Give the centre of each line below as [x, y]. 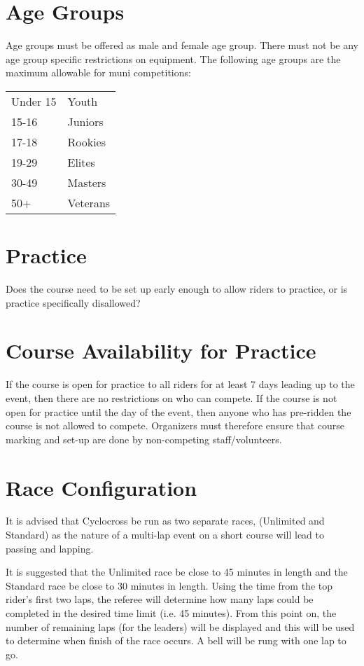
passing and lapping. [50, 548]
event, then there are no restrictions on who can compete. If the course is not [171, 397]
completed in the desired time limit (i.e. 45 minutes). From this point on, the [171, 613]
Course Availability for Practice [161, 351]
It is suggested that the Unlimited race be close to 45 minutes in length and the [177, 572]
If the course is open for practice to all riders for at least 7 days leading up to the [180, 384]
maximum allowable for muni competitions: [98, 72]
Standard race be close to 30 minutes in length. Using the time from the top [169, 585]
